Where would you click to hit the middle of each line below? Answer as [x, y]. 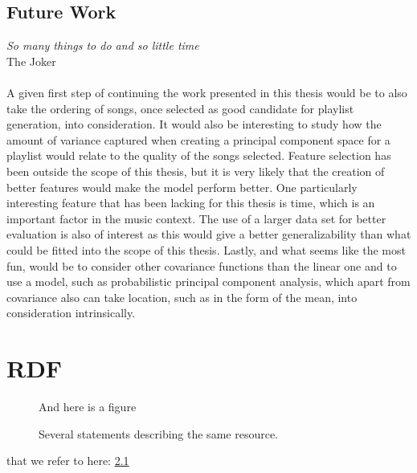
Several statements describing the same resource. [158, 433]
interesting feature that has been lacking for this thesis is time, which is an [191, 203]
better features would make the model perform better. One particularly [182, 187]
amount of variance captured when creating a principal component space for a [198, 139]
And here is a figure [88, 407]
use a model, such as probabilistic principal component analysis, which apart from [208, 281]
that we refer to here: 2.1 [68, 461]
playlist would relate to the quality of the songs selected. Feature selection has [199, 155]
